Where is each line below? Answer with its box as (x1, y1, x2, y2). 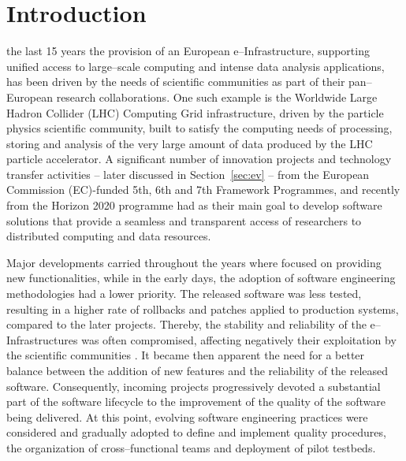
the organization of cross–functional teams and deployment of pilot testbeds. (6, 439, 376, 455)
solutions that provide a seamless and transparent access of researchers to (6, 212, 362, 229)
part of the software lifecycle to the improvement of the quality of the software (6, 393, 386, 410)
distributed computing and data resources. (6, 228, 211, 244)
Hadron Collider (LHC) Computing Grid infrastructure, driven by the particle (6, 104, 384, 121)
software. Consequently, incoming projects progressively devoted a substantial (6, 377, 381, 394)
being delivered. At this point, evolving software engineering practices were (6, 408, 368, 425)
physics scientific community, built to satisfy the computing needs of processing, (6, 120, 393, 136)
